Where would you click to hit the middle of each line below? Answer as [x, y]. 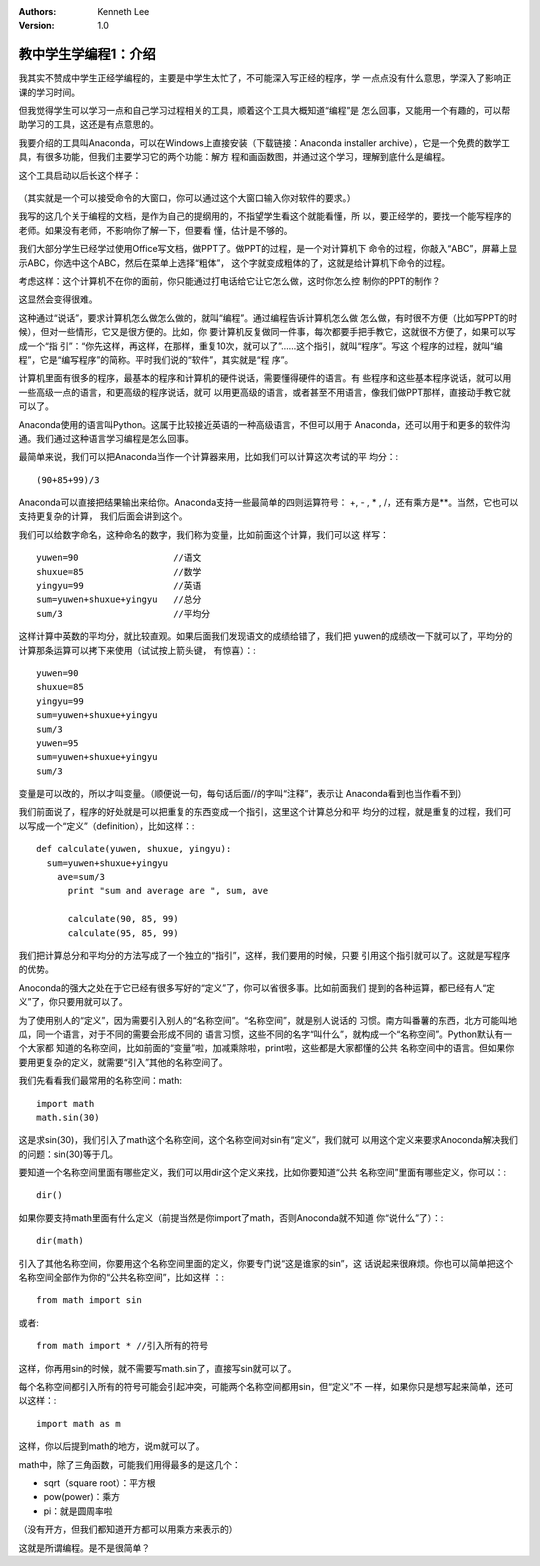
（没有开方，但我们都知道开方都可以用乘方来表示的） [128, 1529]
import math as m [78, 1423]
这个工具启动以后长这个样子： [80, 175]
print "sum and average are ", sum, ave [168, 891]
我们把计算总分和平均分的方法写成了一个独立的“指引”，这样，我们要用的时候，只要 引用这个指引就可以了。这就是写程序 [264, 955]
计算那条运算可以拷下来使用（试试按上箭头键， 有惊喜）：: [137, 650]
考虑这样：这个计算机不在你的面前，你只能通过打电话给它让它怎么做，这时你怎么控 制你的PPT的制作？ [229, 281]
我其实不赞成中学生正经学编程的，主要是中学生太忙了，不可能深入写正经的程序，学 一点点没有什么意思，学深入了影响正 [265, 78]
